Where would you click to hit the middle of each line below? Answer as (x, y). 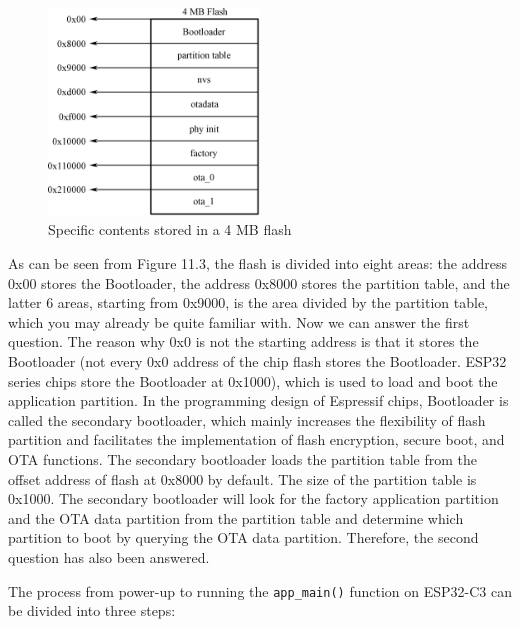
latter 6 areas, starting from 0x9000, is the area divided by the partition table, (248, 302)
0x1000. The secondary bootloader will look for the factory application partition (253, 498)
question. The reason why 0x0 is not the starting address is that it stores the (243, 341)
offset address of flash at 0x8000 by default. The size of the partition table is (242, 478)
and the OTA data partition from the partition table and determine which (236, 517)
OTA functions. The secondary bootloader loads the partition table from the (243, 458)
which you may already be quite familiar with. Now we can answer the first (239, 321)
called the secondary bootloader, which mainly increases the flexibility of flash (247, 419)
